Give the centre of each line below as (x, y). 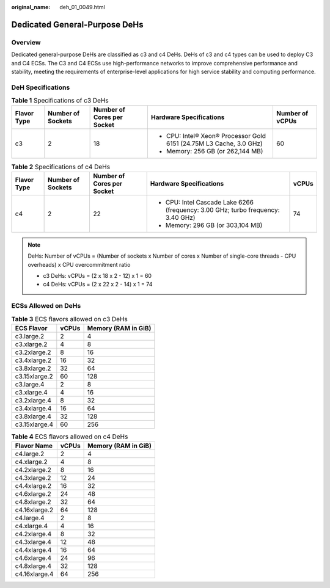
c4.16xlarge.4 (34, 574)
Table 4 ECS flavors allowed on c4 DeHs (70, 437)
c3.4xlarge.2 (33, 360)
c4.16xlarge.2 (34, 510)
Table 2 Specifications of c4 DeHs (61, 167)
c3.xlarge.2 (31, 344)
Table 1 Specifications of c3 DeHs (60, 101)
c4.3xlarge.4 (33, 542)
